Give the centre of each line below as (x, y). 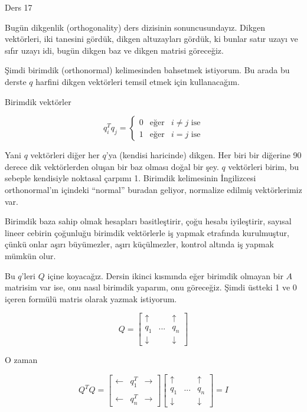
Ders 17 (19, 7)
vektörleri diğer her (65, 155)
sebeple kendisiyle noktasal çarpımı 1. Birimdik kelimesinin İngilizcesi (130, 178)
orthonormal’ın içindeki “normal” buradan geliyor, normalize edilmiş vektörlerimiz (153, 189)
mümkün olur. (30, 255)
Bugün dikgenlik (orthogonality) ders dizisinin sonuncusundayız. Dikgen (135, 27)
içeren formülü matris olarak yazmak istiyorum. (91, 298)
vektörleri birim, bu (263, 166)
